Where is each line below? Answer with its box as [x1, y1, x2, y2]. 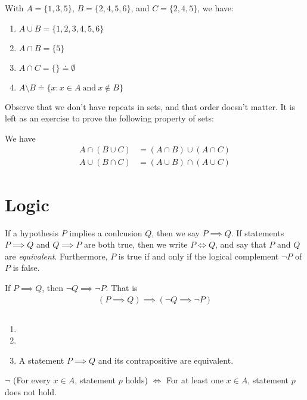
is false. [13, 261, 40, 274]
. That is [106, 281, 138, 293]
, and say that [215, 238, 266, 251]
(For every [13, 374, 51, 386]
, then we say [151, 226, 200, 239]
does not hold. [5, 385, 57, 398]
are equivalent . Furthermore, [5, 249, 108, 262]
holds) [125, 374, 148, 386]
